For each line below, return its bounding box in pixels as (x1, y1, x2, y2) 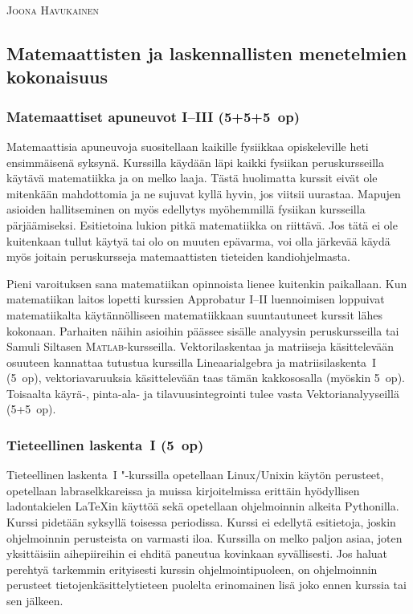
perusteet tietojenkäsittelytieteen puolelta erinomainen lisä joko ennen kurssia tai (6, 576, 407, 593)
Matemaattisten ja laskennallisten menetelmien (6, 40, 407, 65)
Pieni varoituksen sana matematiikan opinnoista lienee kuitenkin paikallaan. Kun (6, 274, 407, 291)
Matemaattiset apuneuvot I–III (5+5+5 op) (6, 106, 300, 126)
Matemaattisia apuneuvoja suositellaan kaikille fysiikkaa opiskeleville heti (6, 137, 369, 154)
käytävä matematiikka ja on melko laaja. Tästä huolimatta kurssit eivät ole (6, 169, 378, 186)
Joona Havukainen (6, 2, 100, 18)
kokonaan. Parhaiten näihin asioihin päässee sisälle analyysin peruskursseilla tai (6, 322, 399, 339)
